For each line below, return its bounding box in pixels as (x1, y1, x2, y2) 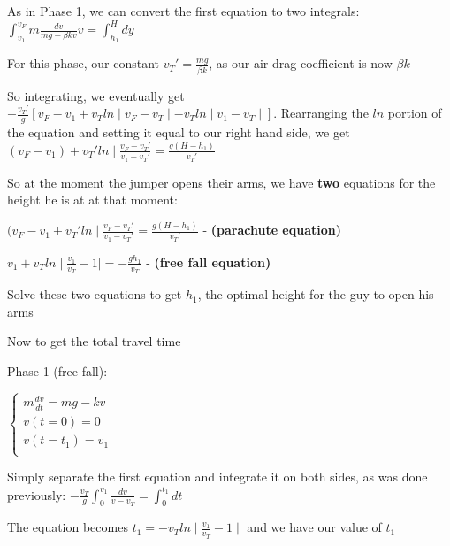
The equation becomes (7, 518, 128, 536)
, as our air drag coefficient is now (209, 54, 393, 73)
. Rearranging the (273, 104, 369, 122)
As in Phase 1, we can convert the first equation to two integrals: (7, 2, 360, 19)
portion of (387, 104, 442, 122)
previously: (7, 485, 66, 504)
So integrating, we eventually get (7, 86, 185, 104)
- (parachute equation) (202, 220, 341, 239)
